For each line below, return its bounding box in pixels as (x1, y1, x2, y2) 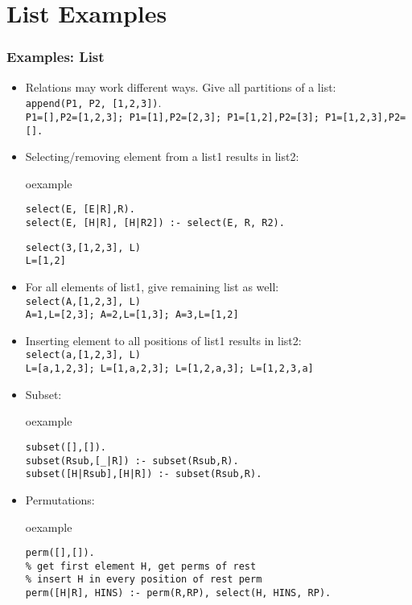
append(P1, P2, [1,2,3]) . (25, 94, 162, 111)
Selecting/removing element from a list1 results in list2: (25, 148, 299, 165)
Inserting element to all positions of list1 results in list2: (25, 331, 302, 348)
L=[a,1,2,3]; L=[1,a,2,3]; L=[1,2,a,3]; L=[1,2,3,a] (25, 363, 314, 375)
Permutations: (25, 491, 95, 508)
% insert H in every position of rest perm (25, 574, 262, 586)
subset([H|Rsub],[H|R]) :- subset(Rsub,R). (25, 468, 262, 480)
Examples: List (6, 47, 105, 67)
